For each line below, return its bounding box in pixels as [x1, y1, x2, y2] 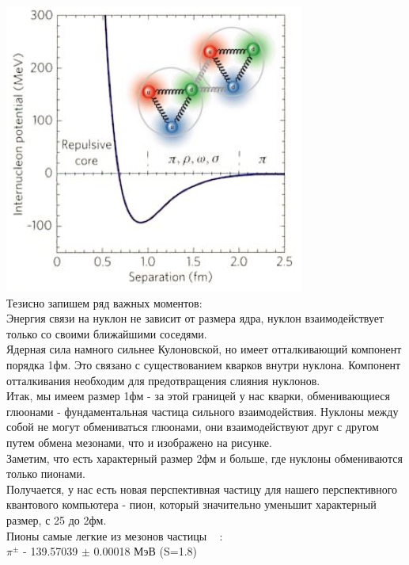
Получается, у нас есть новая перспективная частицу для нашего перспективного [6, 480, 398, 497]
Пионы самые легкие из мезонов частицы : [6, 527, 223, 544]
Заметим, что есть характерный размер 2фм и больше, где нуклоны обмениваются [6, 449, 403, 466]
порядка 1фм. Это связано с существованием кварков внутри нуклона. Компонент [6, 356, 401, 372]
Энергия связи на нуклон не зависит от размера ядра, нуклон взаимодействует [6, 310, 384, 326]
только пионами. [6, 465, 85, 482]
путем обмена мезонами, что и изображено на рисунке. [6, 433, 272, 450]
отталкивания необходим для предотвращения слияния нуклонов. [6, 372, 320, 388]
